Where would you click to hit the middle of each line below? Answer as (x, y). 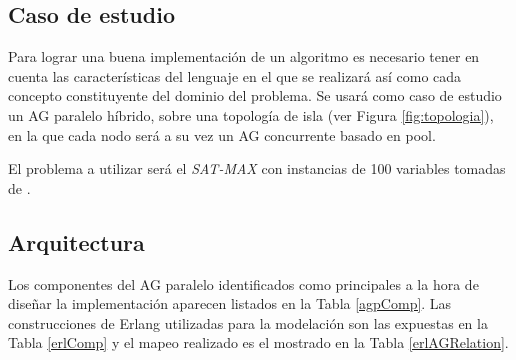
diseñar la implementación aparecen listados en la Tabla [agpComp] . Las (230, 303)
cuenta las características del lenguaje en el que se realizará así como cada (235, 75)
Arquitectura (76, 241)
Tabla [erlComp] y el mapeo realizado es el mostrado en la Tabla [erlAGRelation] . (258, 342)
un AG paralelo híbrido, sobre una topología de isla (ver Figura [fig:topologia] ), (251, 114)
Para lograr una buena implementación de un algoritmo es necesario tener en (244, 56)
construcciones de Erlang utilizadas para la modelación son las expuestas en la (248, 322)
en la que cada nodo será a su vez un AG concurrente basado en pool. (222, 134)
